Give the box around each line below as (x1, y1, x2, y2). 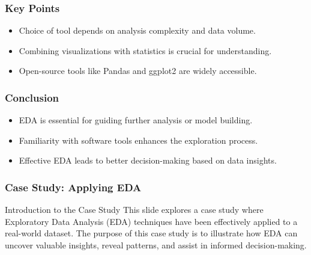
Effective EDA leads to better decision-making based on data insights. (19, 154, 277, 167)
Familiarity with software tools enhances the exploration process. (19, 134, 258, 146)
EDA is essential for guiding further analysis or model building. (19, 114, 253, 126)
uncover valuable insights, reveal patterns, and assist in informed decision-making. (5, 239, 307, 251)
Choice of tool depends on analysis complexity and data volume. (19, 24, 256, 37)
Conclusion (5, 90, 59, 105)
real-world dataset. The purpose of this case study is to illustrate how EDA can (5, 227, 298, 239)
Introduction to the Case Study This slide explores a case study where (5, 203, 264, 216)
